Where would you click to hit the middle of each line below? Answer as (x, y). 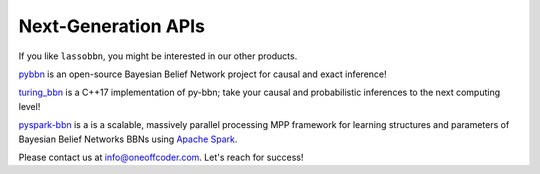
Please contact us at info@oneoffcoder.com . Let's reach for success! (161, 157)
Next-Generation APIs (111, 26)
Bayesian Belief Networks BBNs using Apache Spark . (128, 139)
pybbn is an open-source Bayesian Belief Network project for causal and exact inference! (202, 74)
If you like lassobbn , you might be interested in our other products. (158, 56)
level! (29, 106)
